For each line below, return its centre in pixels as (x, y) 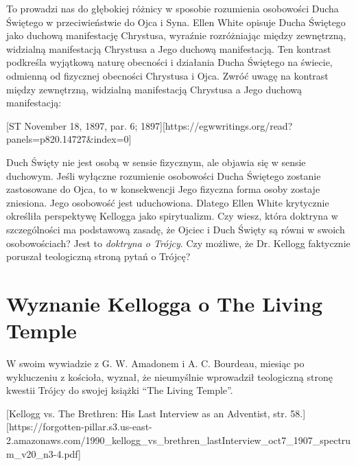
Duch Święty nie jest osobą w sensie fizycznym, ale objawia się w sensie (156, 162)
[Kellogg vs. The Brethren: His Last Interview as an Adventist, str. (147, 413)
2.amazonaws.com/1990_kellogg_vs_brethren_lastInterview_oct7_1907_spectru (179, 440)
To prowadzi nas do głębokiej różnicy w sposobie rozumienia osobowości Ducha (173, 8)
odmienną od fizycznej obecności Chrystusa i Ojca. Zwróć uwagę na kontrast (167, 75)
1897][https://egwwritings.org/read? (217, 125)
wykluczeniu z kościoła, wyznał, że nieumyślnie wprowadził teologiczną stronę (169, 376)
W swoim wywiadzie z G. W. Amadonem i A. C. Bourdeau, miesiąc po (155, 363)
